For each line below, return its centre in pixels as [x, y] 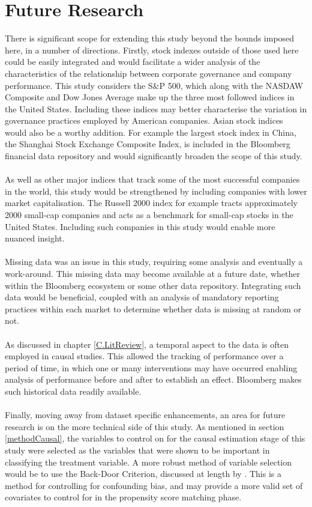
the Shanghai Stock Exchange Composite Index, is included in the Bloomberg [148, 144]
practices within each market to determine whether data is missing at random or [153, 308]
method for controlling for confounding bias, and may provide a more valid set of [154, 485]
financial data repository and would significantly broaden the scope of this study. [154, 156]
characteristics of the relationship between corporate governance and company [148, 73]
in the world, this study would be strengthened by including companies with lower [156, 191]
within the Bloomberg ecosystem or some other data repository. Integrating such [153, 285]
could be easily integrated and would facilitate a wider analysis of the [133, 62]
